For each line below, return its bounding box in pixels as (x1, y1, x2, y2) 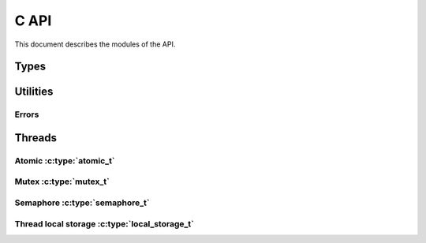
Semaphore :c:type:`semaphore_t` (14, 197, 150, 208)
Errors (14, 109, 39, 120)
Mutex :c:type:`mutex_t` (14, 176, 110, 187)
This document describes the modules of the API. (14, 39, 176, 49)
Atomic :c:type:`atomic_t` (14, 155, 115, 166)
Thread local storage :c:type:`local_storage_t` (14, 218, 195, 229)
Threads (14, 131, 58, 144)
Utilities (14, 85, 54, 99)
